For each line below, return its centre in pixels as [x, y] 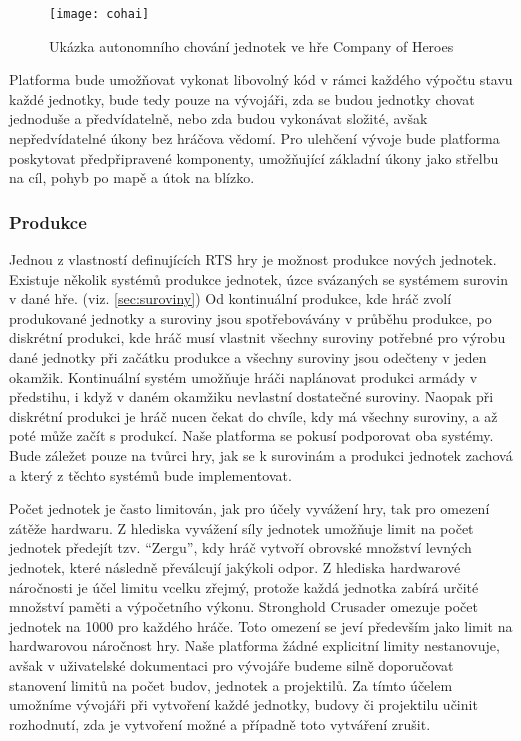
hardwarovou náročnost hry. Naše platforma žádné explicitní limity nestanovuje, [254, 645]
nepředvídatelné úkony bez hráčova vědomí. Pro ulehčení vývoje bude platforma [254, 138]
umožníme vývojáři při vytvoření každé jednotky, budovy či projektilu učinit [243, 704]
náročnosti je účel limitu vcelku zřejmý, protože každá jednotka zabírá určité [244, 586]
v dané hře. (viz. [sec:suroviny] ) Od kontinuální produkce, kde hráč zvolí [230, 298]
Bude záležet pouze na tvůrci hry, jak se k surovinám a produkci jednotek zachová [261, 454]
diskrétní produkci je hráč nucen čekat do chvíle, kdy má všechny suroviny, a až [253, 415]
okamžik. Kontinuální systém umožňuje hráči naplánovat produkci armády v [243, 376]
